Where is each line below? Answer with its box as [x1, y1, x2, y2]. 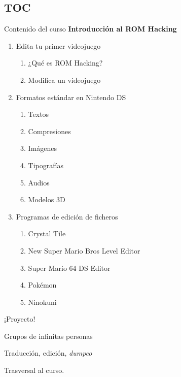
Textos [28, 109, 49, 119]
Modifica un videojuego [28, 74, 101, 85]
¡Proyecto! [4, 313, 35, 324]
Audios [28, 177, 50, 187]
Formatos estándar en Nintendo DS [16, 91, 126, 102]
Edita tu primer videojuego [16, 40, 101, 51]
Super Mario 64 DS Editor [28, 262, 111, 273]
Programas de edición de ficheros [16, 211, 118, 222]
